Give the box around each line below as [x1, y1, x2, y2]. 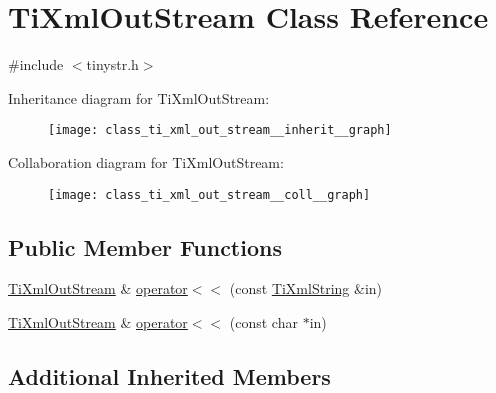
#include [8, 54, 64, 75]
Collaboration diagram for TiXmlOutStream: [8, 151, 284, 172]
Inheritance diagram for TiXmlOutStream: [8, 87, 270, 108]
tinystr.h [86, 54, 139, 75]
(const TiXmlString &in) [229, 278, 383, 299]
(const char [229, 312, 298, 333]
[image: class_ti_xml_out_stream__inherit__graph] [48, 123, 392, 138]
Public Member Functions [8, 231, 282, 262]
